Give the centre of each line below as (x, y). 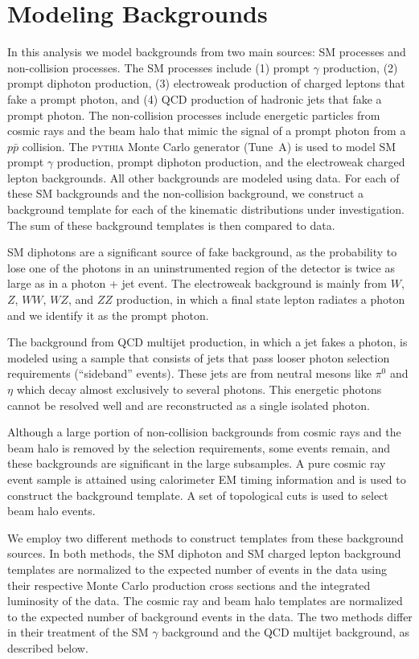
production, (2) (360, 67)
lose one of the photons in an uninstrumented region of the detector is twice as (201, 267)
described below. (48, 647)
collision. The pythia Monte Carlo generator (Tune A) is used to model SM (209, 146)
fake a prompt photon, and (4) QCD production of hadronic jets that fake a (195, 98)
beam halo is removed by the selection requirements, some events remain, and (199, 447)
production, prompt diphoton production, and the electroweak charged (231, 162)
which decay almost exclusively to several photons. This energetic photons (199, 389)
